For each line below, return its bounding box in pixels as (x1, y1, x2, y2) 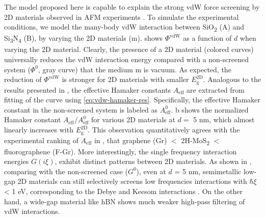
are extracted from (187, 84, 245, 95)
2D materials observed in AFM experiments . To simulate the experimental (4, 11, 239, 22)
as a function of (183, 33, 232, 43)
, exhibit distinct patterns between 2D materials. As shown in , (55, 156, 252, 167)
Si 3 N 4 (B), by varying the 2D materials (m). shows (4, 33, 163, 45)
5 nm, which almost (193, 114, 255, 125)
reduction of (4, 74, 42, 85)
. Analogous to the (203, 74, 261, 85)
